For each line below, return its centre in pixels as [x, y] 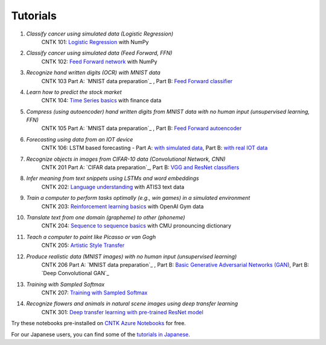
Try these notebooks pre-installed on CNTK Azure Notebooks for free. [99, 323]
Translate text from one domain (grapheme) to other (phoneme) [106, 217]
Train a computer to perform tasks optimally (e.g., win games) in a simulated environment [138, 198]
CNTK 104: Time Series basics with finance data [101, 101]
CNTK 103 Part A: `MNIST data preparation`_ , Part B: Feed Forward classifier [137, 81]
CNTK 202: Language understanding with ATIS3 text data [113, 187]
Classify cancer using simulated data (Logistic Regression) [100, 34]
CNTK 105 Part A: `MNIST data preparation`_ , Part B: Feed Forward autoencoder [142, 128]
